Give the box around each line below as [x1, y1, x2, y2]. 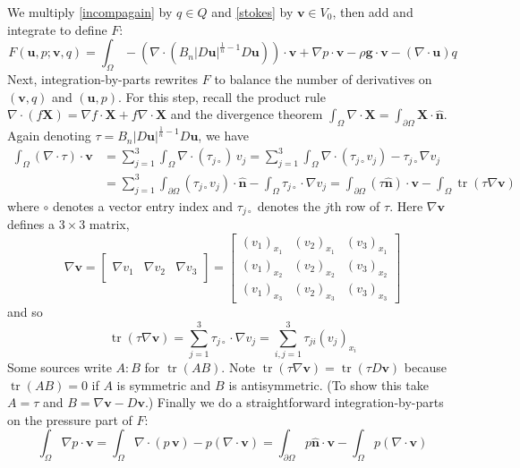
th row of [329, 196, 380, 215]
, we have [198, 126, 250, 145]
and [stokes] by [211, 3, 294, 21]
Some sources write [7, 358, 112, 377]
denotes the [257, 196, 320, 215]
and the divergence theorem [170, 105, 323, 123]
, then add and [332, 3, 413, 21]
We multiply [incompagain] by [7, 3, 173, 21]
